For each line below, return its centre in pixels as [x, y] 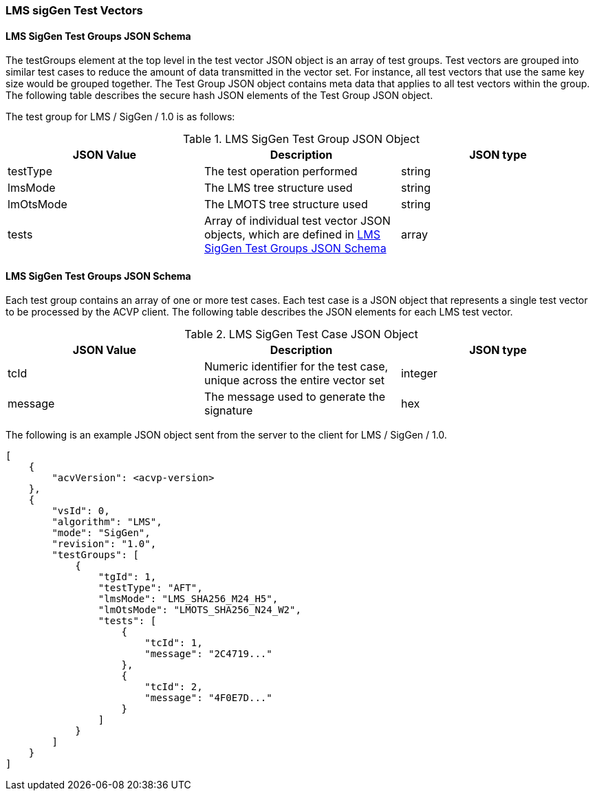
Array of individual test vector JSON [297, 221]
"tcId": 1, [174, 643]
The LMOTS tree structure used [286, 204]
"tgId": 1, [127, 577]
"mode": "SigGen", [101, 533]
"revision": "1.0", [104, 544]
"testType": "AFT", [150, 588]
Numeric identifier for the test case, [296, 367]
